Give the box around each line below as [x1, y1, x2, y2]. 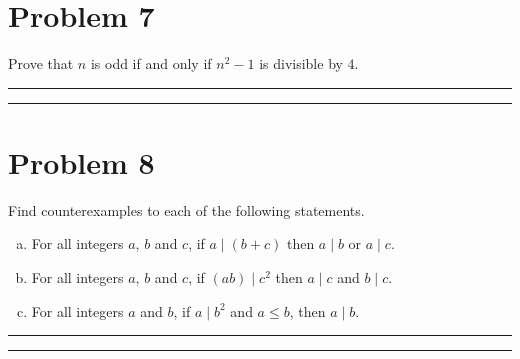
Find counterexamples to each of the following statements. [8, 199, 365, 220]
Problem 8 [8, 141, 155, 182]
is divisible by [259, 53, 343, 74]
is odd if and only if [90, 53, 212, 74]
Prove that [8, 53, 74, 74]
